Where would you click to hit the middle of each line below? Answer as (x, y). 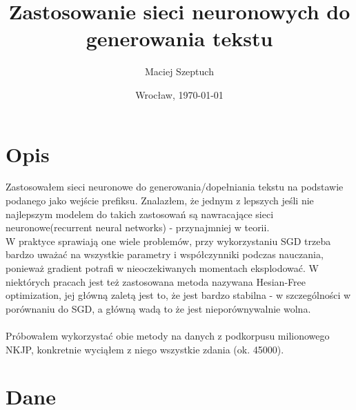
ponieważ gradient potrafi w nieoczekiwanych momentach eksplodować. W (162, 268)
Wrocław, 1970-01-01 (179, 94)
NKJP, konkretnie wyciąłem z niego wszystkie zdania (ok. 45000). (145, 349)
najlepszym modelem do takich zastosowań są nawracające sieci (140, 214)
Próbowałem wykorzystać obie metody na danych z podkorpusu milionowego (168, 335)
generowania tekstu (179, 38)
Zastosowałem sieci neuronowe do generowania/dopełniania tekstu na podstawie (175, 187)
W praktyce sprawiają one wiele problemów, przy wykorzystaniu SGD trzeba (168, 241)
